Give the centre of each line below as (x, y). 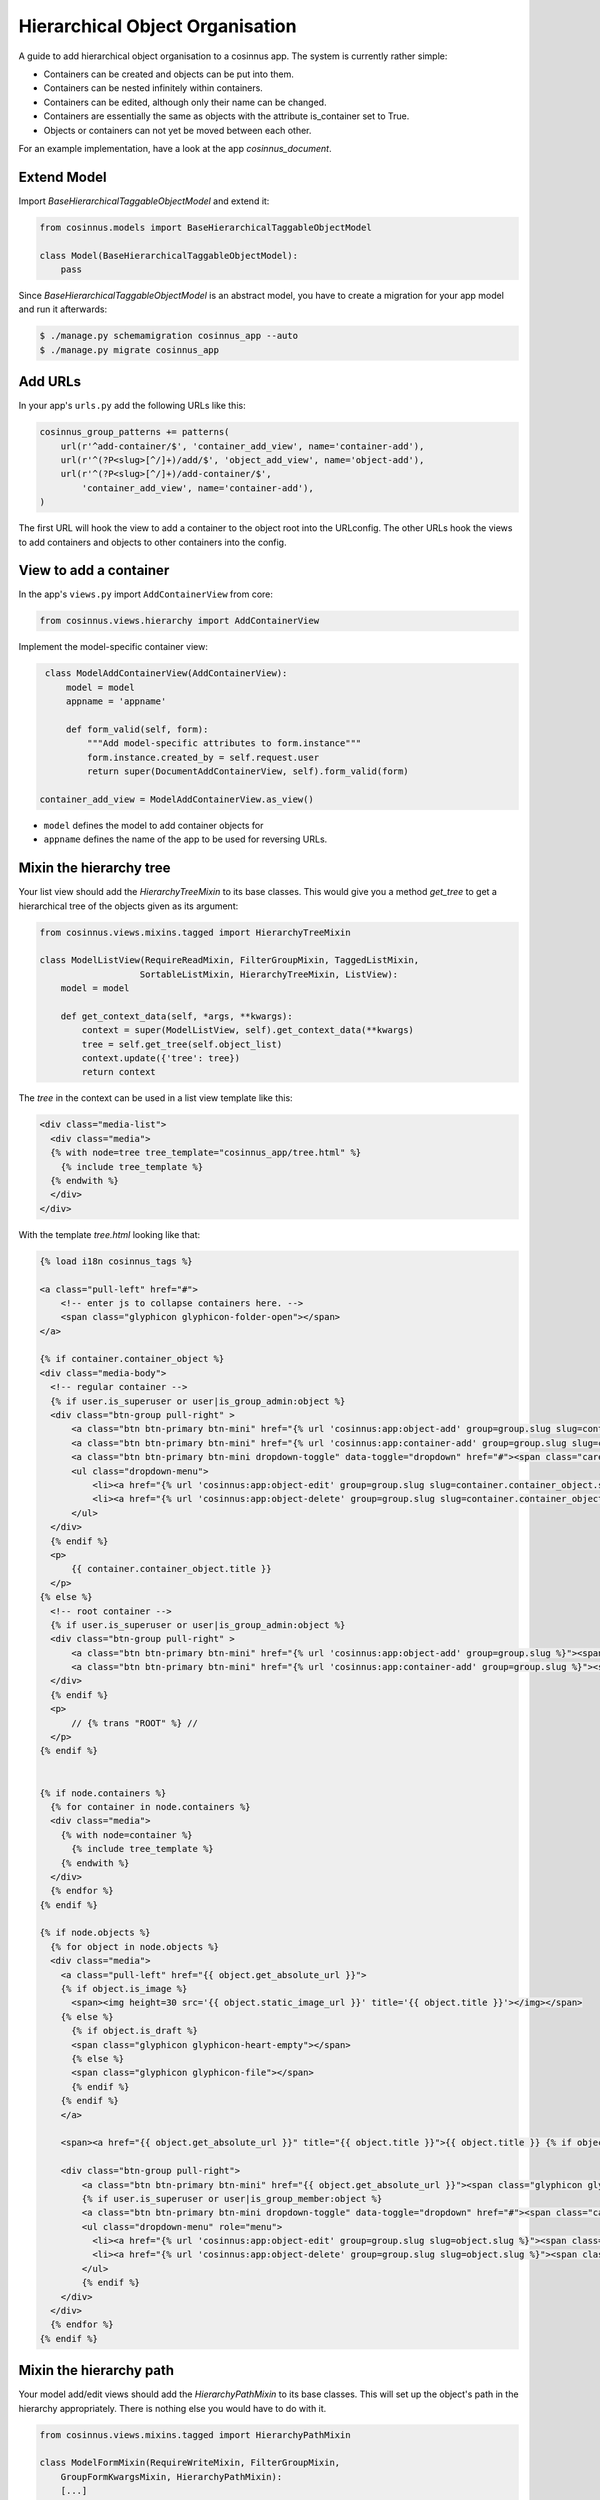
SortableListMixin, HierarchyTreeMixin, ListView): (269, 974)
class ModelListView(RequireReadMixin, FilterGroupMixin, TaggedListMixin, (229, 960)
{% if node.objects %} (95, 1933)
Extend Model (62, 176)
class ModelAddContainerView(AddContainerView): (166, 673)
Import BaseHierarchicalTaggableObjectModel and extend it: (144, 201)
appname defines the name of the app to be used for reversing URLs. (185, 839)
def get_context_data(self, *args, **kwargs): (177, 1016)
